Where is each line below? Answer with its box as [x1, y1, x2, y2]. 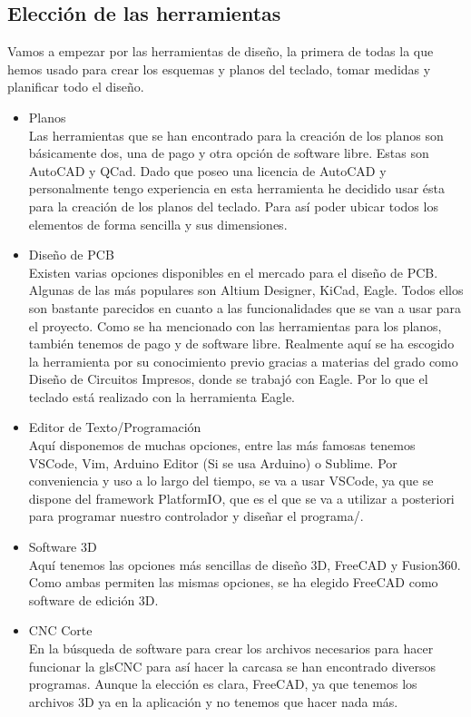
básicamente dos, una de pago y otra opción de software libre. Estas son [28, 143, 429, 162]
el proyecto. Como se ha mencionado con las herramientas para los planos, [28, 316, 442, 335]
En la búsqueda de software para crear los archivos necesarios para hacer [28, 639, 434, 658]
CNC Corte [28, 621, 93, 640]
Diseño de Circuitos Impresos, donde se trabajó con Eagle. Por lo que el [28, 369, 428, 388]
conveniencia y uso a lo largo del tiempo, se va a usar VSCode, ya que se [28, 471, 434, 490]
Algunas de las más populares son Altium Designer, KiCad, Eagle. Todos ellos [28, 280, 464, 300]
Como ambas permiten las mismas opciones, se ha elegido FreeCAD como [28, 573, 438, 592]
